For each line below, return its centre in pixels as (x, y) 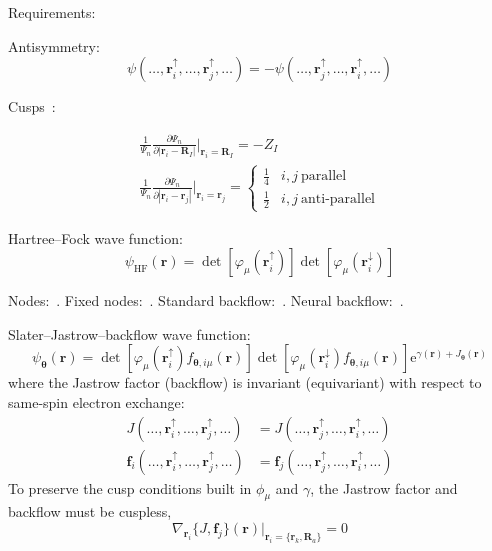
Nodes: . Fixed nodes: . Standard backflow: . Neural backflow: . (206, 300)
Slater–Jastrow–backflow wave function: (129, 333)
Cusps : (32, 106)
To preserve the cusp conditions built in (130, 487)
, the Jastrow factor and (384, 487)
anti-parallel (338, 199)
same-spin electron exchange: (96, 401)
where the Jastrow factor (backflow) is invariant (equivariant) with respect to (245, 382)
